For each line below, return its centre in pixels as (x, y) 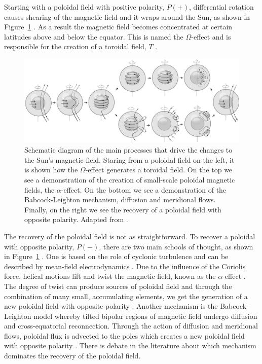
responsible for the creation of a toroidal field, (75, 46)
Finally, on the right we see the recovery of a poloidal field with (123, 209)
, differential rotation (221, 7)
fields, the (40, 189)
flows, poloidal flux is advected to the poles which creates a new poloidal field (124, 335)
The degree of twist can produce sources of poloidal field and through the (118, 286)
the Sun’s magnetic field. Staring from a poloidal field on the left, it (129, 159)
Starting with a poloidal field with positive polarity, (84, 7)
